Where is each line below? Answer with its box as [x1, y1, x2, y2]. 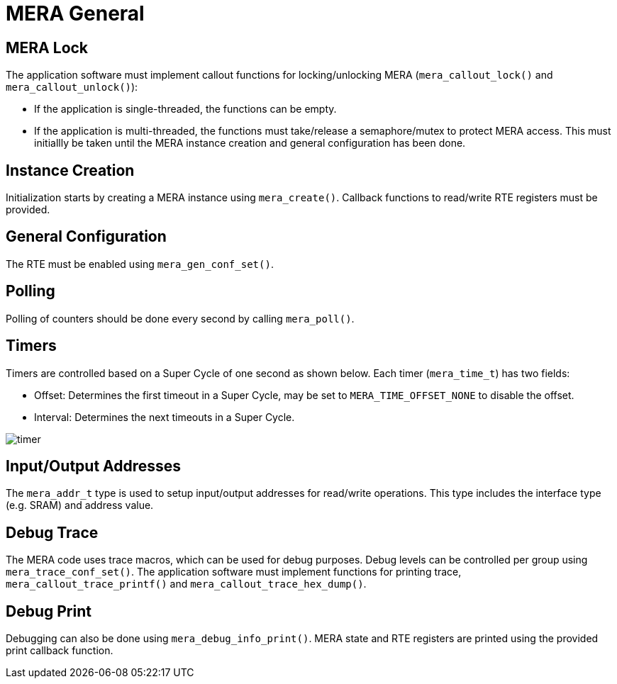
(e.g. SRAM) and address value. [6, 499, 154, 512]
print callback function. [6, 644, 113, 657]
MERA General [6, 1, 145, 26]
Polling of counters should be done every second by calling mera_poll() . [6, 312, 355, 325]
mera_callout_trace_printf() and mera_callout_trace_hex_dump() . [6, 578, 367, 590]
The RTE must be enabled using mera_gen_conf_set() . [6, 257, 274, 270]
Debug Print [6, 602, 91, 620]
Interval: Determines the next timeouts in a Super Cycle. [34, 410, 295, 423]
